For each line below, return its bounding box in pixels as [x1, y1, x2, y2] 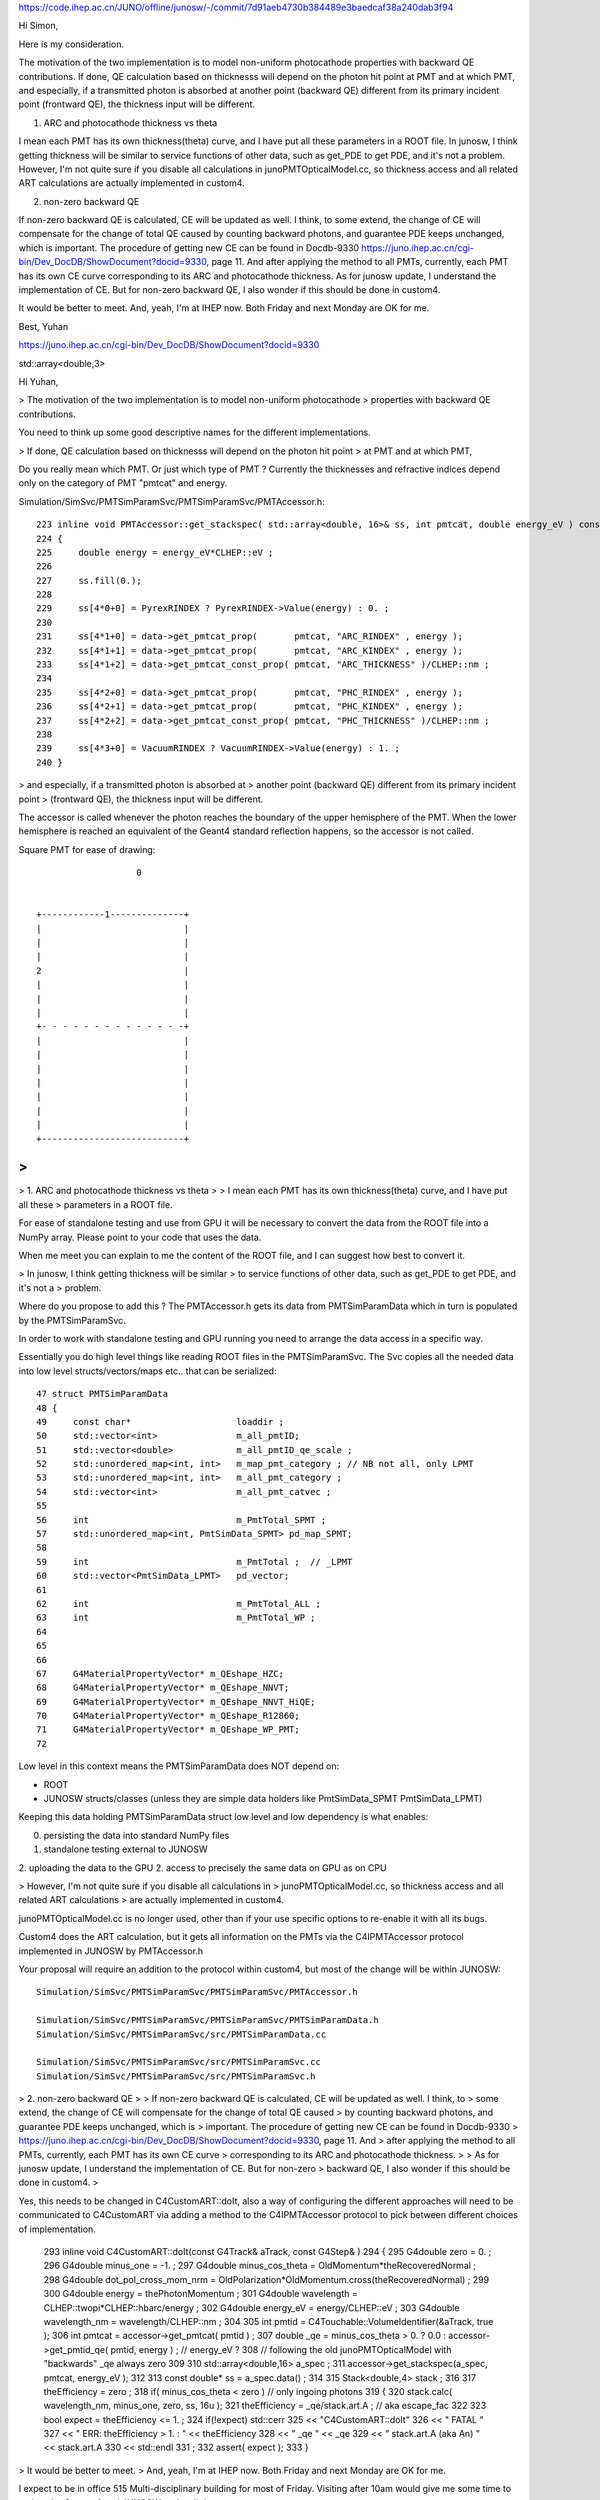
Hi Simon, [18, 20, 59, 32]
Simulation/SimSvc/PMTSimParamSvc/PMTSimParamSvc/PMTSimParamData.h [36, 2015, 379, 2026]
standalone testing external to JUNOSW [43, 1843, 209, 1855]
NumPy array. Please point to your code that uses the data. [18, 1231, 262, 1243]
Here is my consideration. [18, 38, 125, 50]
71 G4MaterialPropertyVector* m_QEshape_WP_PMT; [36, 1724, 300, 1735]
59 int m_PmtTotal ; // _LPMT [36, 1556, 353, 1567]
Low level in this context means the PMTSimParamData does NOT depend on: [18, 1760, 340, 1772]
